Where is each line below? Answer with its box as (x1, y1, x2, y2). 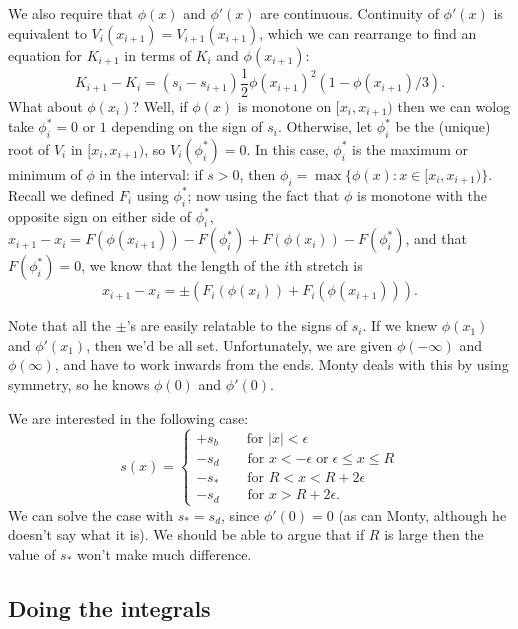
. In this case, (246, 138, 329, 159)
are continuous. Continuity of (260, 3, 439, 23)
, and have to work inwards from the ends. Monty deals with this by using (54, 354, 509, 375)
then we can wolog (397, 95, 511, 116)
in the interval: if (99, 163, 203, 184)
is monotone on (237, 95, 332, 116)
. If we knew (362, 315, 438, 336)
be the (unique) (395, 116, 491, 137)
